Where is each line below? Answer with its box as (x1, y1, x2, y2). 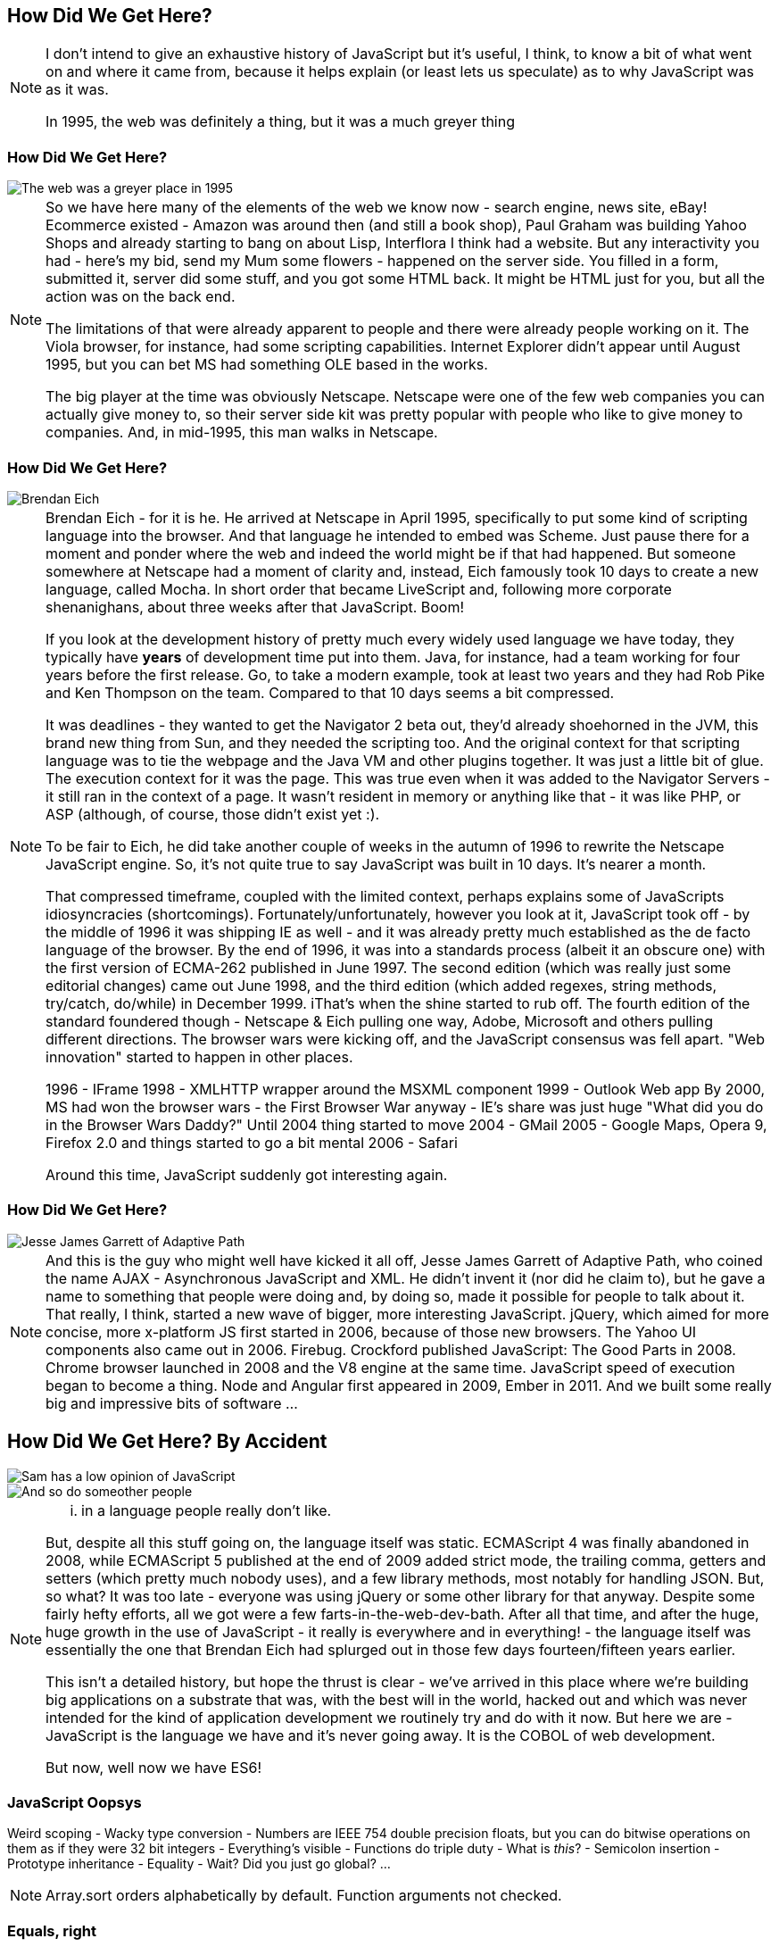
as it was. (46, 80, 109, 99)
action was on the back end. (46, 287, 236, 306)
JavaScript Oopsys (7, 1793, 142, 1811)
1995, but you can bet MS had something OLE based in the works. (46, 355, 488, 374)
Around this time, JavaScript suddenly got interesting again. (46, 1165, 448, 1184)
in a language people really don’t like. (81, 1501, 332, 1519)
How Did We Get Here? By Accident (7, 1430, 327, 1453)
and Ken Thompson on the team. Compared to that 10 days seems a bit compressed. (46, 683, 615, 702)
